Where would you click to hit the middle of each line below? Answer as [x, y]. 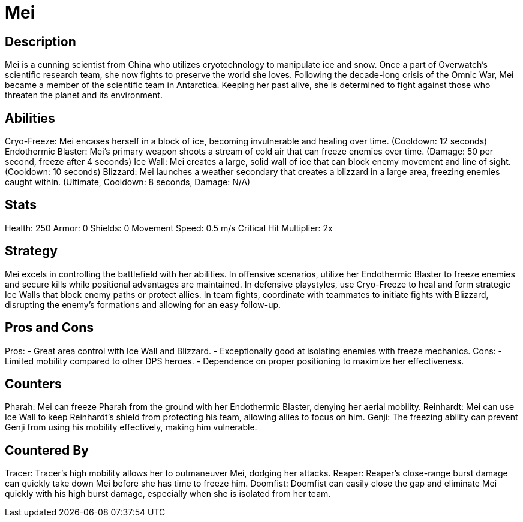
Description [40, 41]
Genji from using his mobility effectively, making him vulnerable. [131, 427]
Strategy [31, 251]
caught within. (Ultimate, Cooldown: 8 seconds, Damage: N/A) [128, 182]
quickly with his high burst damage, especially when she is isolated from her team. [168, 494]
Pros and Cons [49, 328]
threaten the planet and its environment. [84, 95]
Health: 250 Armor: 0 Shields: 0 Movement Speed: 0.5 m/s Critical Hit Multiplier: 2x [169, 228]
